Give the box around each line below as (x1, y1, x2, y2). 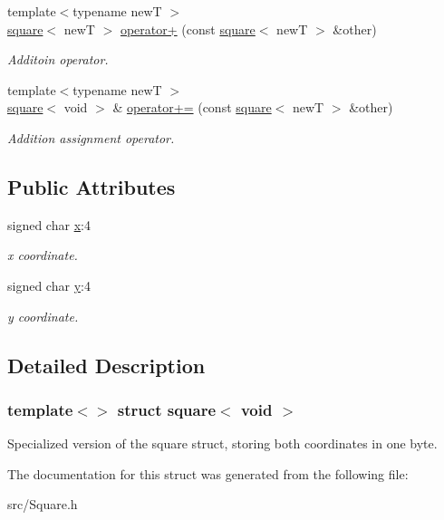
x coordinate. (7, 246, 78, 265)
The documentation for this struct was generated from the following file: (7, 464, 409, 483)
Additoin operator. (7, 50, 109, 69)
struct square (117, 398, 217, 420)
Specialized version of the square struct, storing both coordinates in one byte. (7, 434, 438, 453)
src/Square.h (7, 495, 78, 514)
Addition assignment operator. (7, 128, 175, 147)
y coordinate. (7, 306, 79, 325)
